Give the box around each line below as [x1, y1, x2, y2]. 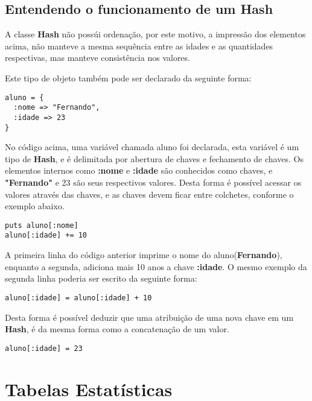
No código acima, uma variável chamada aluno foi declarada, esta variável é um [5, 141, 299, 153]
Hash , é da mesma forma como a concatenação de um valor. [5, 323, 229, 335]
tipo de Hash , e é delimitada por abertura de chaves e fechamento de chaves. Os [5, 152, 304, 165]
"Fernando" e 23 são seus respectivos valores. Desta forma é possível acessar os [5, 175, 302, 188]
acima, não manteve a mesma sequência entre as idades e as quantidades [5, 39, 273, 52]
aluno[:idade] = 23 [5, 344, 83, 353]
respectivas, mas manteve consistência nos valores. [5, 51, 190, 64]
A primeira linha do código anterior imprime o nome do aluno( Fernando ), [5, 248, 282, 261]
